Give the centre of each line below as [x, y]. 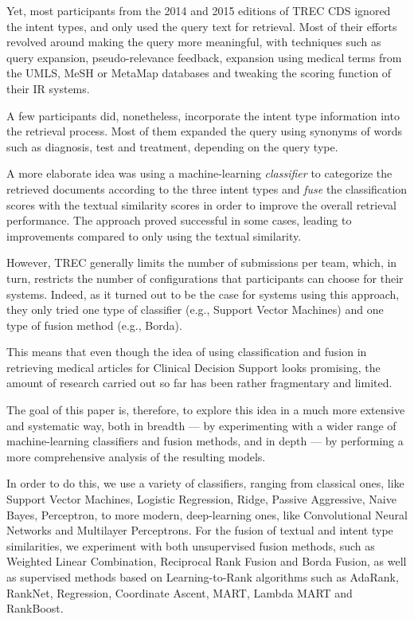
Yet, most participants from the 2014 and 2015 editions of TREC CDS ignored [199, 10]
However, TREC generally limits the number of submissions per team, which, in [202, 262]
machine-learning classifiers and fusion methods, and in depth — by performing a [205, 441]
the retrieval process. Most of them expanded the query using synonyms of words [204, 131]
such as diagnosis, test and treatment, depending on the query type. [172, 146]
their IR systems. [48, 88]
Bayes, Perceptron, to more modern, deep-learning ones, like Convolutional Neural [207, 514]
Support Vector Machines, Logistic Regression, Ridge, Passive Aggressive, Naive [201, 499]
